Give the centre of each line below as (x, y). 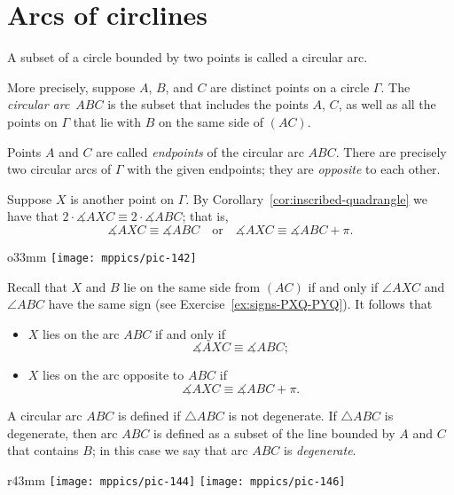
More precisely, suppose (71, 86)
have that (33, 216)
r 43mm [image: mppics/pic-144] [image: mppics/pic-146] (176, 479)
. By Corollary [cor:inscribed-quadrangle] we (307, 198)
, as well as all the (387, 104)
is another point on (122, 198)
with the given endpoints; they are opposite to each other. (284, 169)
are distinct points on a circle (290, 86)
